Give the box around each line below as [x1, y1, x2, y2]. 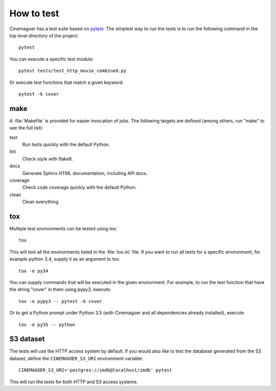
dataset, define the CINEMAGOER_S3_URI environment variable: [9, 355, 143, 361]
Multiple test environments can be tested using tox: [9, 226, 118, 231]
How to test [9, 8, 59, 19]
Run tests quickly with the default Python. [22, 141, 110, 147]
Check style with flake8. [22, 156, 73, 162]
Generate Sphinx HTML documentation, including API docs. [22, 170, 148, 176]
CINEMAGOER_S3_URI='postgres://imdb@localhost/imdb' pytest [18, 367, 172, 373]
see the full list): [9, 125, 43, 131]
